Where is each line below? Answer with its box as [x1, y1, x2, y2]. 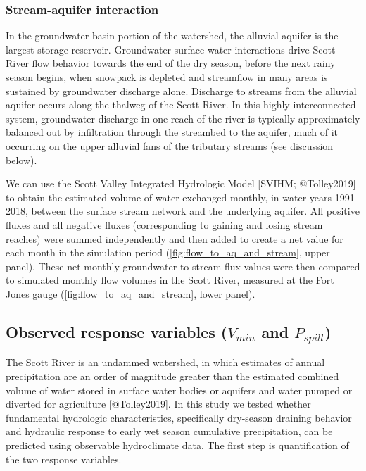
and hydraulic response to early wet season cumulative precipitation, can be [6, 424, 333, 439]
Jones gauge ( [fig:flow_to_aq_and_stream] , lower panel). [6, 286, 255, 301]
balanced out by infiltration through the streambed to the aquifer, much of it [6, 125, 339, 139]
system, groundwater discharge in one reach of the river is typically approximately [6, 111, 360, 125]
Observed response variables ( [6, 320, 228, 342]
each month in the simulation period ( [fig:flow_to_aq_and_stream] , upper [6, 245, 330, 260]
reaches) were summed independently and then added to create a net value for [6, 231, 343, 246]
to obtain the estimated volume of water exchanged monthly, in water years [6, 189, 332, 204]
